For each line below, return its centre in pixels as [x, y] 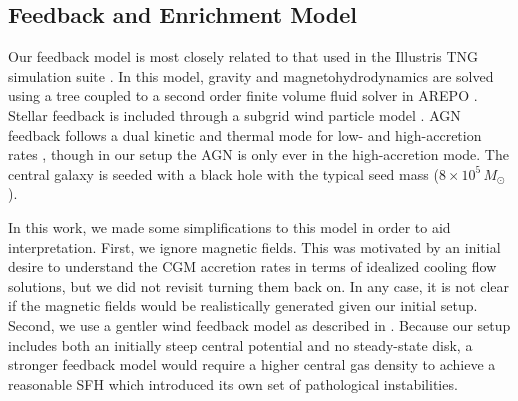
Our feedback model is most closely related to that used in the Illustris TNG [243, 56]
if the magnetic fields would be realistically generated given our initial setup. [243, 305]
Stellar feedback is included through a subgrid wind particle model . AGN [234, 114]
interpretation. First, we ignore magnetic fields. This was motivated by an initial [254, 246]
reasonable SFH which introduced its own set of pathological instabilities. [233, 383]
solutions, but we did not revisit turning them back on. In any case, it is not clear [259, 285]
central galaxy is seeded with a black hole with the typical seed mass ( [223, 173]
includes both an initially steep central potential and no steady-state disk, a [240, 344]
